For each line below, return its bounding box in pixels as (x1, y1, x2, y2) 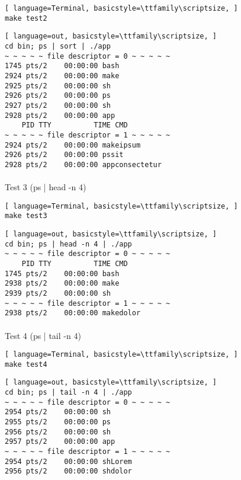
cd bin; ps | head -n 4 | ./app (5, 239, 132, 248)
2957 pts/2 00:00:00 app (5, 437, 115, 446)
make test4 (5, 360, 47, 369)
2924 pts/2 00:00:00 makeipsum (5, 140, 141, 149)
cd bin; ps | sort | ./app (5, 41, 111, 50)
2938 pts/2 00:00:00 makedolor (5, 309, 141, 318)
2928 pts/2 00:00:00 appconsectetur (5, 160, 162, 169)
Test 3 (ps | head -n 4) (5, 181, 86, 193)
